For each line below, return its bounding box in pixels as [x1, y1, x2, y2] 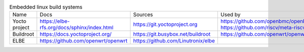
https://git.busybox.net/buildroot [133, 31, 211, 38]
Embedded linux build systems [9, 4, 83, 11]
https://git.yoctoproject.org [133, 21, 198, 28]
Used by [220, 11, 241, 18]
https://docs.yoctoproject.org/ [40, 31, 112, 38]
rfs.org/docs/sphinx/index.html [40, 24, 113, 31]
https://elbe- [40, 18, 70, 25]
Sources [133, 11, 153, 18]
